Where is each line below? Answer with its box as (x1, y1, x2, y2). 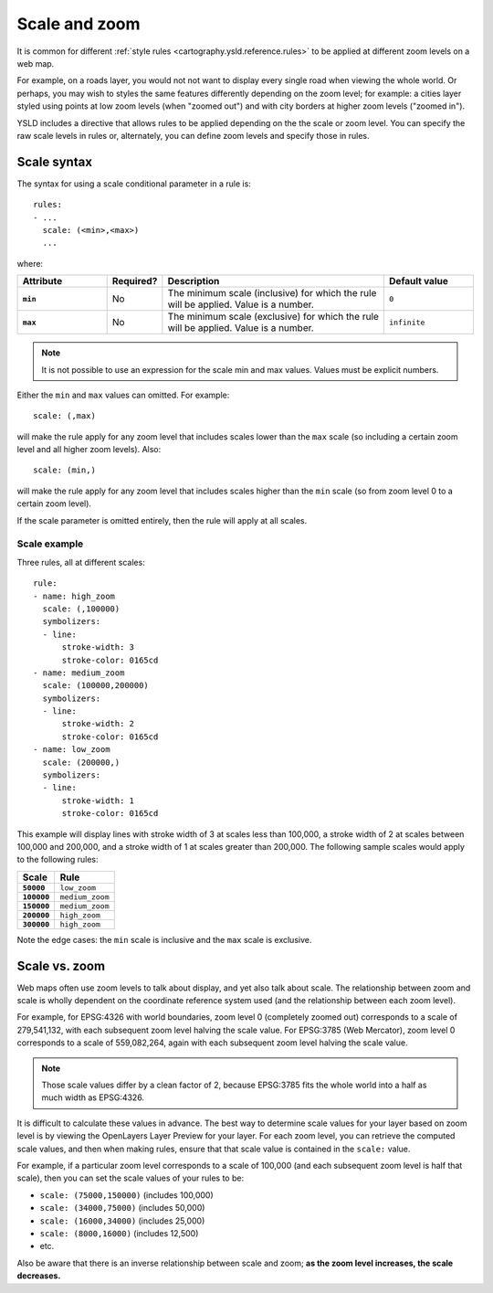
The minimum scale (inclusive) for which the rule (167, 287, 377, 300)
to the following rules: (16, 854, 99, 865)
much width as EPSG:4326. (41, 1092, 145, 1103)
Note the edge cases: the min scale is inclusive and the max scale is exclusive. (16, 934, 312, 945)
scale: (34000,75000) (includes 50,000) (39, 1203, 205, 1214)
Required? (111, 275, 158, 288)
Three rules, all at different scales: (16, 556, 145, 567)
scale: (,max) (33, 411, 96, 421)
